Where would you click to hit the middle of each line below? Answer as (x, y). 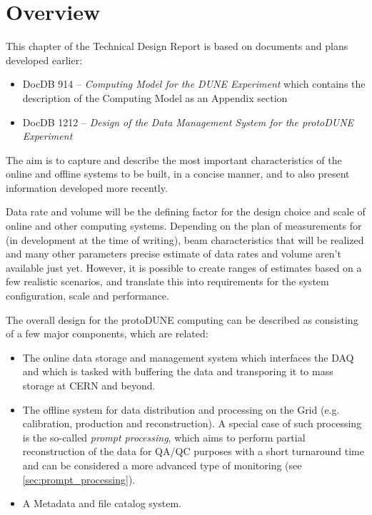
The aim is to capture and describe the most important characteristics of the (174, 159)
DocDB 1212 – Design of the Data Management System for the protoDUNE (188, 122)
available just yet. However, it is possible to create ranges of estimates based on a (184, 267)
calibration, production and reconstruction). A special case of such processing (192, 423)
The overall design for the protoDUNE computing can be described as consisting (182, 319)
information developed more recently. (87, 187)
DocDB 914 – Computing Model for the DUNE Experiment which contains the (194, 84)
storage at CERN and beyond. (89, 385)
